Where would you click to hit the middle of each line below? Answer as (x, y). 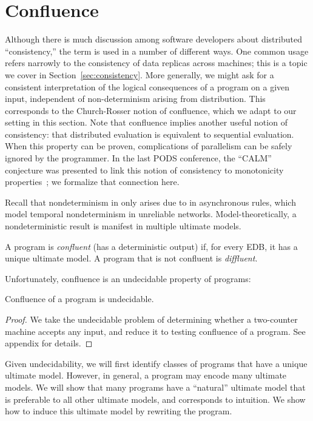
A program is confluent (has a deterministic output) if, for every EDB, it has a (151, 246)
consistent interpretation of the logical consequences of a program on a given (147, 86)
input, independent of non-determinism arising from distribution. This (135, 99)
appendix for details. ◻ (49, 343)
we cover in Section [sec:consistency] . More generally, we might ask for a (140, 74)
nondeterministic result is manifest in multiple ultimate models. (123, 226)
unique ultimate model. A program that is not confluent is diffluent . (131, 258)
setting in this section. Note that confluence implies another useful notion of (146, 122)
